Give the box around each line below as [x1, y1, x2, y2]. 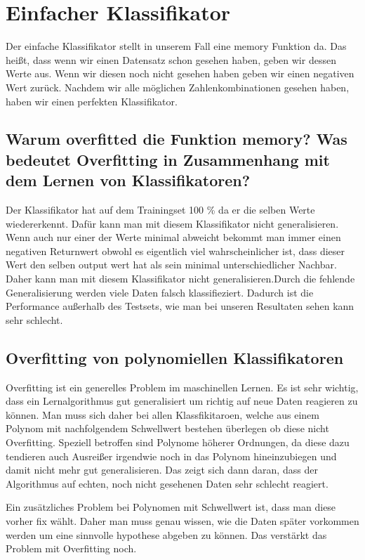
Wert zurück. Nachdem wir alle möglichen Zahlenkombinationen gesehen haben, [6, 79, 350, 94]
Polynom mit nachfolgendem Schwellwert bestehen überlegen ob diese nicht [6, 421, 329, 436]
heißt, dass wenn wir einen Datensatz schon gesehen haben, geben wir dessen [6, 52, 336, 67]
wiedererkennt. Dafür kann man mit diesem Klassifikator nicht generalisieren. [6, 216, 339, 230]
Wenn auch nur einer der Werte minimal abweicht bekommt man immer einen [6, 230, 341, 245]
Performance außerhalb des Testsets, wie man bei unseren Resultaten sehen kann [6, 299, 354, 313]
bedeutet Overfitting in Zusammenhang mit [6, 148, 330, 170]
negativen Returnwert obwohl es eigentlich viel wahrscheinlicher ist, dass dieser [6, 243, 345, 258]
